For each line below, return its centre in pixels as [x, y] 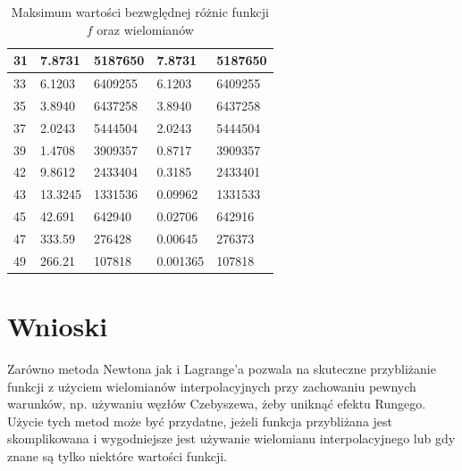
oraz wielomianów [145, 29]
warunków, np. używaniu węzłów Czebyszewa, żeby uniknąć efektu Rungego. [217, 404]
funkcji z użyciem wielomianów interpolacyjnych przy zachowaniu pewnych [212, 386]
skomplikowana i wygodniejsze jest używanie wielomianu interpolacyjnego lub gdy [231, 438]
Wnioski [58, 326]
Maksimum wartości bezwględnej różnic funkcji [140, 12]
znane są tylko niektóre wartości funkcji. [118, 455]
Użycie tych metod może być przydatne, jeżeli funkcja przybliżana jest [200, 421]
